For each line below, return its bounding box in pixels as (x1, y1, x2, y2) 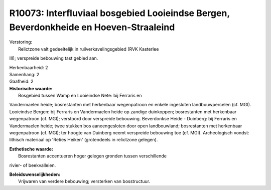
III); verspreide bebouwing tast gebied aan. (9, 55, 98, 61)
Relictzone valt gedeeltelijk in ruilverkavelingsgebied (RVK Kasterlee (18, 46, 159, 52)
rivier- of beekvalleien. (9, 162, 56, 168)
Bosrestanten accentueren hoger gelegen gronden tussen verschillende (18, 153, 167, 159)
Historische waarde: (9, 85, 53, 91)
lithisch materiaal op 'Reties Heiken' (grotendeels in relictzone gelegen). (9, 137, 158, 143)
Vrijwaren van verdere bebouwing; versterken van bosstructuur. (18, 178, 151, 184)
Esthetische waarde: (9, 146, 54, 152)
